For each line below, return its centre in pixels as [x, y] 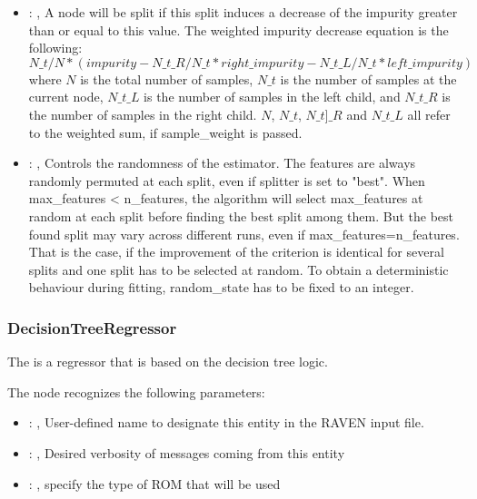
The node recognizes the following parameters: [136, 391]
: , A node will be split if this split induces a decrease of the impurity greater [243, 12]
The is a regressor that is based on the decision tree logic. [168, 362]
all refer [429, 114]
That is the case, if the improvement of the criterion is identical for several [236, 252]
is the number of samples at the [368, 78]
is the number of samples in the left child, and [272, 97]
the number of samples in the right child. [143, 114]
